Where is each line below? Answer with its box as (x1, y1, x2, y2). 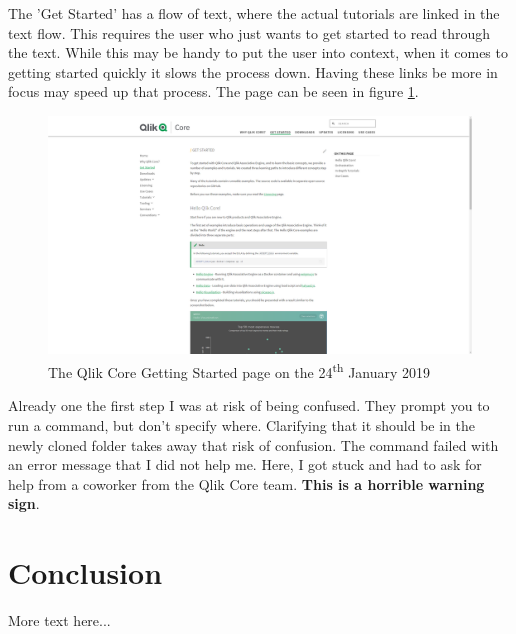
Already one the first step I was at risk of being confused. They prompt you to (8, 395, 490, 416)
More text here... (8, 610, 111, 630)
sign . (8, 493, 40, 514)
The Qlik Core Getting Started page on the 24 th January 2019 (48, 359, 431, 382)
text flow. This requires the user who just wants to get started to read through (8, 22, 491, 43)
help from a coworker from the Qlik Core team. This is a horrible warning (8, 473, 485, 494)
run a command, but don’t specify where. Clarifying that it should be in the (8, 414, 475, 435)
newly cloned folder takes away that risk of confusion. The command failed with (8, 434, 499, 455)
